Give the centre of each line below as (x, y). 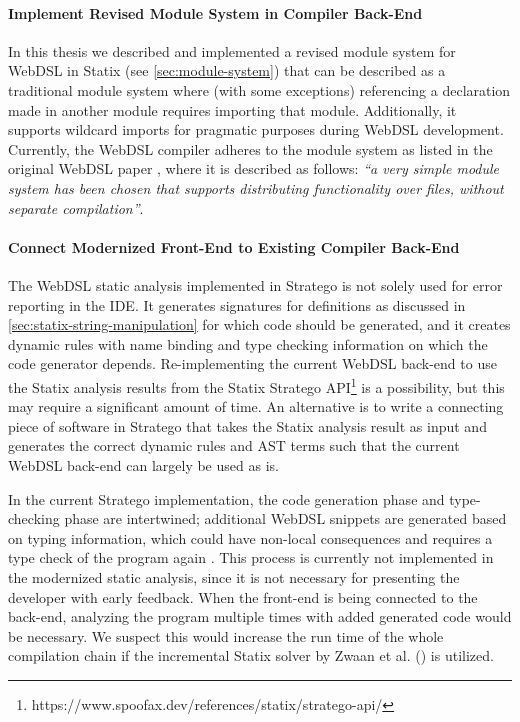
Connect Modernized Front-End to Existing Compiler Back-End (234, 246)
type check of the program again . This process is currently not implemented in (251, 557)
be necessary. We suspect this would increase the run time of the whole (226, 635)
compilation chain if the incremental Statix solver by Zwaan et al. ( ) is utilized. (251, 655)
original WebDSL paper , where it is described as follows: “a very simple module (254, 168)
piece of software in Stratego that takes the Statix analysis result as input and (247, 425)
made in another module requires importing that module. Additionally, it (232, 109)
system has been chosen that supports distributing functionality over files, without (256, 187)
